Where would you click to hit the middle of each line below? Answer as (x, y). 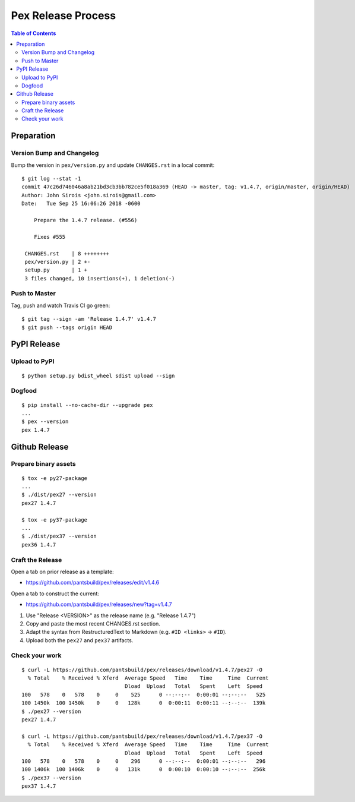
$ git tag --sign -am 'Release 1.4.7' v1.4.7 (89, 319)
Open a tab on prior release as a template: (62, 571)
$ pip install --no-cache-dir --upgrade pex (88, 405)
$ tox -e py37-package (55, 520)
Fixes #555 (50, 237)
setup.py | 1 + (56, 270)
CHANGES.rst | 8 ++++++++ (67, 253)
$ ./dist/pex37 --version (59, 536)
